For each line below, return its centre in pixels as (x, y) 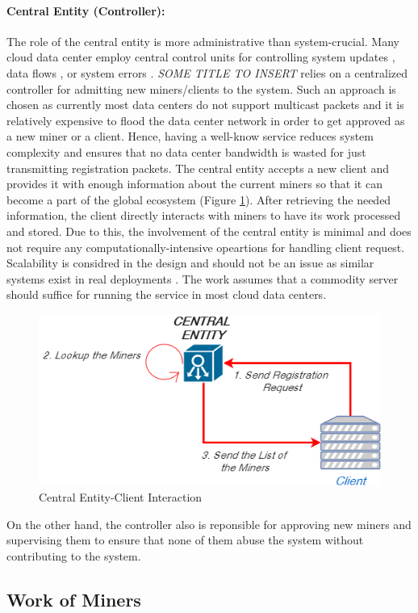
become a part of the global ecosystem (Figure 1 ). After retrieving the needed (199, 199)
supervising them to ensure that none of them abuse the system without (185, 540)
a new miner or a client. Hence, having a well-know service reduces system (190, 136)
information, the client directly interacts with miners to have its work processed (204, 215)
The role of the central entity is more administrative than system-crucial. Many (203, 41)
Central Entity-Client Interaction (121, 497)
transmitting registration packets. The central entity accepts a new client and (198, 168)
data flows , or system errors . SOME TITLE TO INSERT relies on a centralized (207, 72)
